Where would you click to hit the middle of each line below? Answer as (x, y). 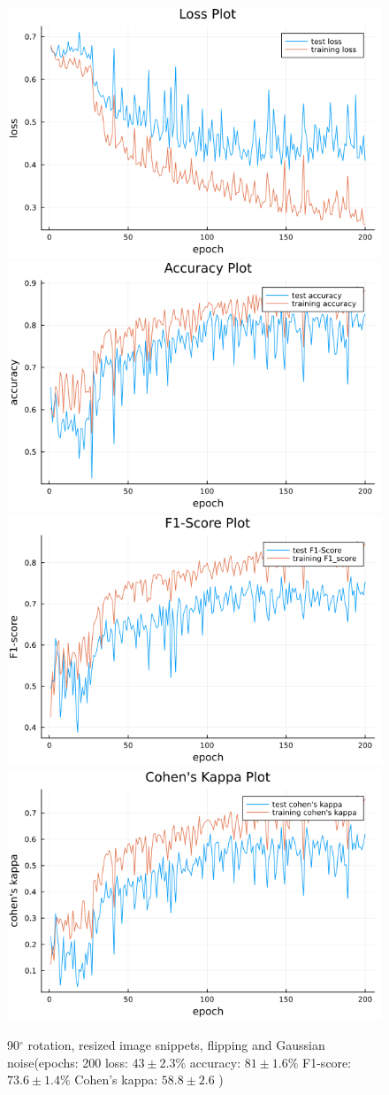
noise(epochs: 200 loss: (68, 1062)
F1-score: (327, 1062)
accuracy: (215, 1062)
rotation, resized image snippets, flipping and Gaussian (176, 1045)
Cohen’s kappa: (116, 1080)
